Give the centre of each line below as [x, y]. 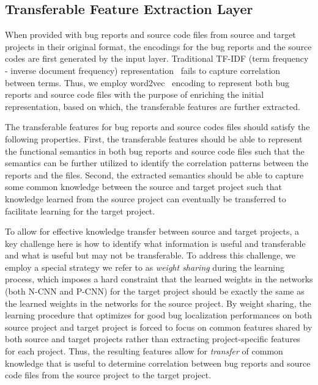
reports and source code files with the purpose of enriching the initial [135, 94]
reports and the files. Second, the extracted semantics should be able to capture [154, 174]
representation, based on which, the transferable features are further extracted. [153, 106]
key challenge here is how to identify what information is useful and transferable [155, 243]
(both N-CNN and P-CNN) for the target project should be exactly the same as [155, 291]
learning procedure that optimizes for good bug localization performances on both [159, 315]
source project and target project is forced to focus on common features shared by [159, 327]
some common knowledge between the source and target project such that [143, 187]
